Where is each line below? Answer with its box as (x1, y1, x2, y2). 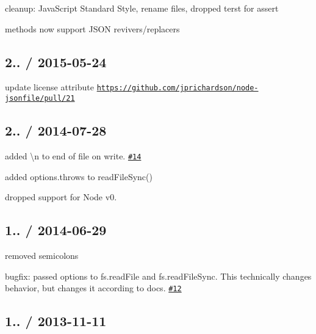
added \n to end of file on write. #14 (5, 149, 142, 162)
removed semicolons (5, 249, 79, 261)
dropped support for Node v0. (5, 191, 117, 203)
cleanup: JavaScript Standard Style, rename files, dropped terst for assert (5, 2, 279, 14)
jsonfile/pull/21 (5, 94, 75, 103)
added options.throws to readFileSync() (5, 170, 153, 183)
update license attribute (5, 81, 94, 93)
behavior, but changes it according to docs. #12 (5, 281, 182, 294)
